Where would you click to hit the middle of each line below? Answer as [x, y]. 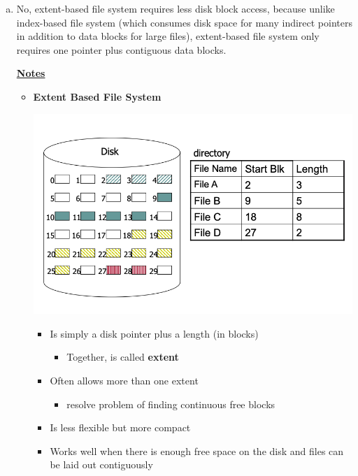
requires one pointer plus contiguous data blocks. [121, 49]
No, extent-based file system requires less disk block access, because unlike [176, 8]
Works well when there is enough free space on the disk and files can [197, 450]
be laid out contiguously [101, 464]
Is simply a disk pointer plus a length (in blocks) [154, 333]
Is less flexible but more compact [120, 427]
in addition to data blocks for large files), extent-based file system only [168, 36]
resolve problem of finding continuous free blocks [171, 404]
